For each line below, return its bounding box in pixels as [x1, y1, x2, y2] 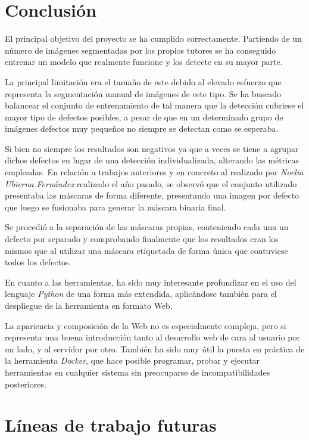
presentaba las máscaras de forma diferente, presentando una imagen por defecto [5, 189, 299, 202]
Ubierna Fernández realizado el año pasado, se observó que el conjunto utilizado [5, 177, 297, 190]
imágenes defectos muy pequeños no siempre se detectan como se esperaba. [5, 122, 279, 135]
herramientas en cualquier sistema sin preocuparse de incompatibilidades [5, 365, 270, 378]
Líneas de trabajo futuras [5, 413, 217, 437]
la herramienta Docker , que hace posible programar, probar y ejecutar [5, 354, 260, 367]
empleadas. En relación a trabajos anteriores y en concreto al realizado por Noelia [5, 166, 304, 178]
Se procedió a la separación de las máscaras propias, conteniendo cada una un [5, 221, 289, 233]
